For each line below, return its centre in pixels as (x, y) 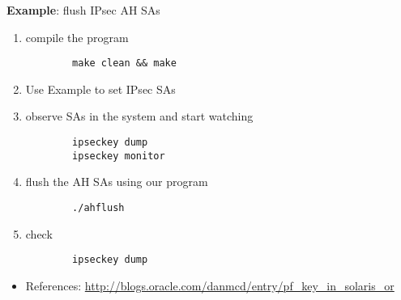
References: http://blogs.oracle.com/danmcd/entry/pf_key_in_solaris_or (210, 285)
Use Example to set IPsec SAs (100, 89)
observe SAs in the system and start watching (139, 116)
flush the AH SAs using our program (117, 182)
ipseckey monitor (119, 156)
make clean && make (124, 63)
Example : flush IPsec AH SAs (83, 10)
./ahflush (98, 207)
